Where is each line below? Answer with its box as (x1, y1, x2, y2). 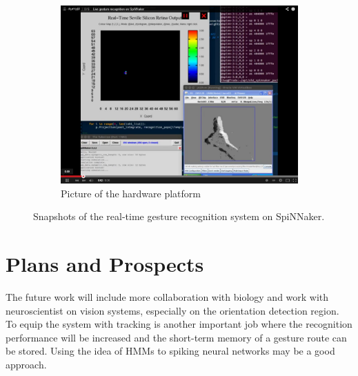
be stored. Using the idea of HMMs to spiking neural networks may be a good (6, 344, 335, 358)
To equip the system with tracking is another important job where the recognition (6, 317, 352, 331)
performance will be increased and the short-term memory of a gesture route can (6, 330, 347, 344)
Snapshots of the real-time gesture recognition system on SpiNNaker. (33, 209, 325, 224)
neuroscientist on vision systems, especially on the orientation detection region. (6, 303, 339, 317)
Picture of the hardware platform (61, 186, 201, 200)
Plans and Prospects (6, 249, 204, 277)
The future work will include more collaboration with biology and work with (6, 289, 329, 304)
